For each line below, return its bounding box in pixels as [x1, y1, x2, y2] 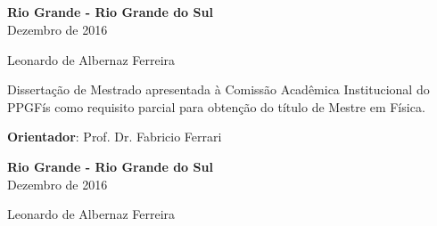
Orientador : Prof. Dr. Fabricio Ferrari [7, 127, 222, 146]
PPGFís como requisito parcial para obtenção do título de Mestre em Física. [7, 97, 425, 116]
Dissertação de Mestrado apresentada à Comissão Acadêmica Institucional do [7, 80, 430, 99]
